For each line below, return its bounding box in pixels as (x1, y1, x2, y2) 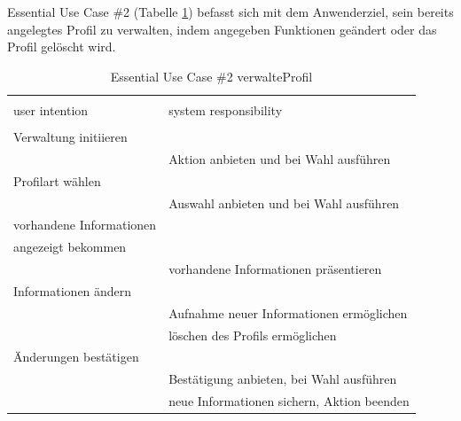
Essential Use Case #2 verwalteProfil (110, 66, 313, 85)
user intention (13, 100, 89, 119)
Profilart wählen (13, 171, 101, 190)
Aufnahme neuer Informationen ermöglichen (168, 303, 408, 322)
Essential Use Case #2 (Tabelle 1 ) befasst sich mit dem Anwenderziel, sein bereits (7, 3, 454, 20)
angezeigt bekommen (13, 238, 127, 256)
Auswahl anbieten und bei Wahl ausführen (168, 193, 400, 212)
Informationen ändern (13, 281, 132, 300)
